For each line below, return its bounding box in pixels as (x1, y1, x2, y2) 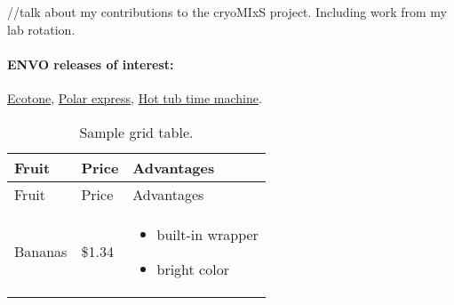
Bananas (14, 241, 68, 262)
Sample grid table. (79, 121, 194, 142)
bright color (156, 258, 229, 279)
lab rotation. (7, 20, 76, 38)
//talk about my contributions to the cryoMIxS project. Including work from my (7, 3, 447, 20)
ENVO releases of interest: (7, 54, 174, 73)
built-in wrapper (156, 223, 259, 245)
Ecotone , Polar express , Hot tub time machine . (7, 88, 262, 107)
